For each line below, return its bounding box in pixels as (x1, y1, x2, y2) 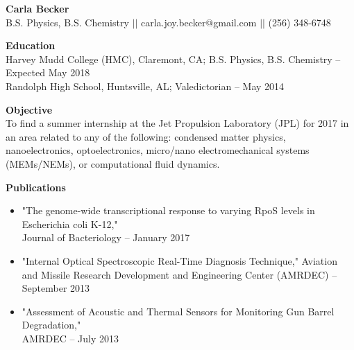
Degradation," (22, 317, 81, 332)
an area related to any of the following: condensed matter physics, (6, 129, 286, 143)
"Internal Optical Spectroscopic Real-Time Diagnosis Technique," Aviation (22, 253, 337, 268)
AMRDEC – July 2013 (22, 331, 119, 345)
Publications (6, 180, 66, 194)
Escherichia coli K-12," (22, 216, 118, 231)
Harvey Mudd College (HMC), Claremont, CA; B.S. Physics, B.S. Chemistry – (6, 51, 341, 66)
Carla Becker (6, 1, 69, 15)
